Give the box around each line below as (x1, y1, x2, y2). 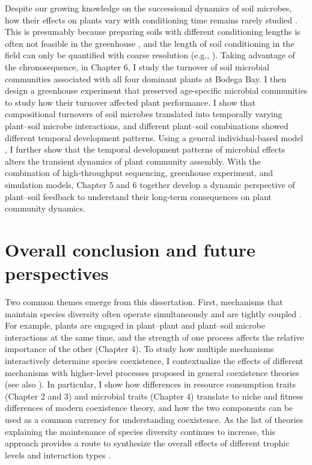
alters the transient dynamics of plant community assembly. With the (5, 154, 261, 167)
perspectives (5, 261, 109, 285)
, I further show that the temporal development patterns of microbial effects (5, 143, 285, 156)
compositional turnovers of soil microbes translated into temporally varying (5, 108, 283, 120)
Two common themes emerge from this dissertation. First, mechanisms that (5, 296, 283, 308)
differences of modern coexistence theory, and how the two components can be (5, 401, 293, 414)
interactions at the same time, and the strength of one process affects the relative (5, 330, 304, 343)
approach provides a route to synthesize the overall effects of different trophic (5, 437, 290, 449)
